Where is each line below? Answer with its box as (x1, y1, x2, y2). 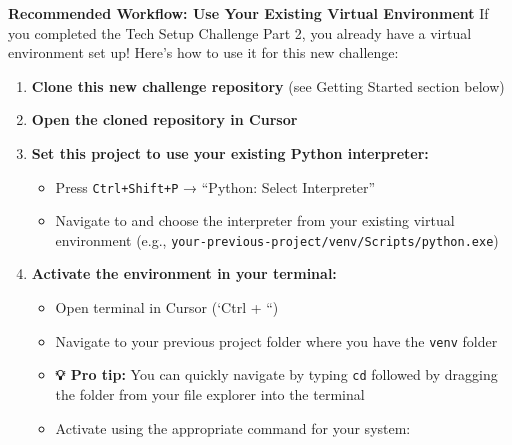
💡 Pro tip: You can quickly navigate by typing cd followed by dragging (55, 364, 498, 385)
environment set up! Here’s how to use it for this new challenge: (8, 42, 399, 63)
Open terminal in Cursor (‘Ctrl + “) (55, 297, 279, 318)
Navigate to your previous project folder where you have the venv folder (55, 330, 498, 351)
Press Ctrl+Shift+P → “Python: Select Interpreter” (55, 176, 376, 197)
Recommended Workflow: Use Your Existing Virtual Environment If (8, 3, 489, 23)
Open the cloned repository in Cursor (31, 109, 298, 130)
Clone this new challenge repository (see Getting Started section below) (31, 75, 505, 96)
